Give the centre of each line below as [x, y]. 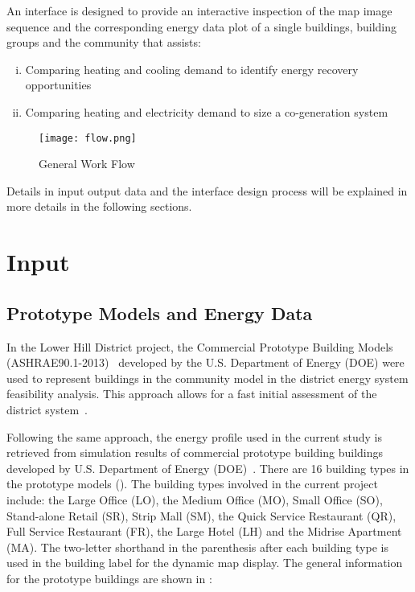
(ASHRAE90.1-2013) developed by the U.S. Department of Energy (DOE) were [205, 362]
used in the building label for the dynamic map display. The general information [205, 563]
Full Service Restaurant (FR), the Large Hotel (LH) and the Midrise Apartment [204, 531]
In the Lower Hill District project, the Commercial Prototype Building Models [200, 346]
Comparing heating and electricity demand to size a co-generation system [207, 111]
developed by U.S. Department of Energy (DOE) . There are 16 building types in [208, 468]
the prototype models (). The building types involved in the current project [192, 484]
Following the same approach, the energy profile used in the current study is [194, 436]
